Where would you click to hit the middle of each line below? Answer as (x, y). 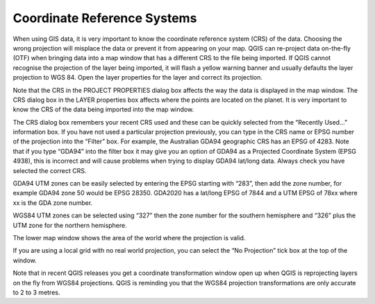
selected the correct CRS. (50, 170)
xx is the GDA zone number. (53, 203)
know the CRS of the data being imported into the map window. (103, 109)
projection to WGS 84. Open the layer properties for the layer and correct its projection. (138, 78)
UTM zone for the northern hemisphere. (70, 225)
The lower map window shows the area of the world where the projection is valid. (129, 238)
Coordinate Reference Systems (105, 18)
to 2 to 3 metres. (36, 292)
